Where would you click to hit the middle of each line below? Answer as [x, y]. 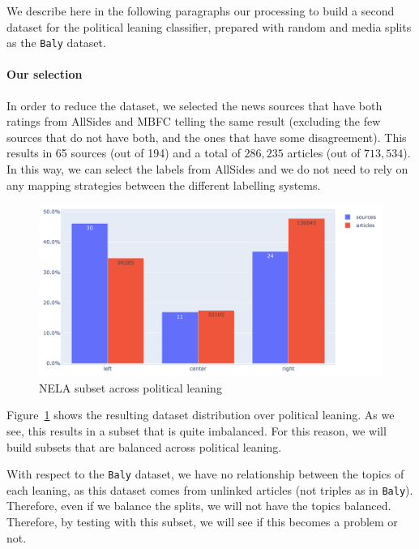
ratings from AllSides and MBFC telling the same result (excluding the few [194, 121]
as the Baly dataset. [56, 43]
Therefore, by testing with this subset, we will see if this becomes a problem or [202, 522]
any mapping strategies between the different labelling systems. [164, 184]
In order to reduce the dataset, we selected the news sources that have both [195, 105]
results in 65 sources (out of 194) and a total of [124, 153]
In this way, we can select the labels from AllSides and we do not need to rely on [207, 169]
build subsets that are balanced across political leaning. [144, 446]
